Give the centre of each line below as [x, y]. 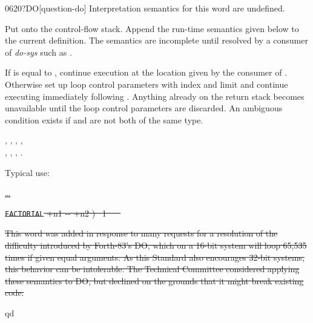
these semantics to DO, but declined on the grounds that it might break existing [154, 280]
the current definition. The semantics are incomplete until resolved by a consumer [156, 40]
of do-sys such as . [38, 52]
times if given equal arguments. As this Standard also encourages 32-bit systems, [155, 257]
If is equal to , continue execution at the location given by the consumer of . [146, 72]
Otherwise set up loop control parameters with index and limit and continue [147, 84]
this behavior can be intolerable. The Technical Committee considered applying [152, 269]
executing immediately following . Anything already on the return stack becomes [155, 96]
